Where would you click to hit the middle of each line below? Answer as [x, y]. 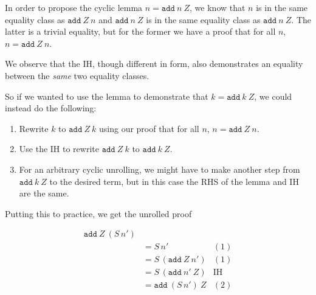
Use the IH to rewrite [59, 149]
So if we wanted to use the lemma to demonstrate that [107, 96]
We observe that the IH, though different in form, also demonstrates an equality [154, 64]
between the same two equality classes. [77, 75]
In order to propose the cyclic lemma [74, 7]
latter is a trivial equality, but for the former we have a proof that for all [140, 31]
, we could [273, 96]
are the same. [44, 193]
